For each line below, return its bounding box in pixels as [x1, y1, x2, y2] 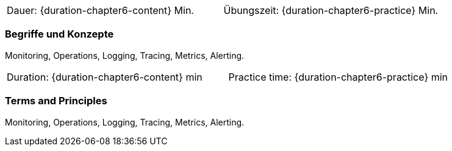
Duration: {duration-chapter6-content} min [7, 70, 203, 83]
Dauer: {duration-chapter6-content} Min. [7, 4, 194, 16]
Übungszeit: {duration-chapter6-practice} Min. [223, 4, 439, 16]
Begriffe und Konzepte [5, 28, 114, 41]
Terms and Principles [5, 95, 107, 107]
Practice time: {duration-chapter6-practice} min [228, 70, 448, 83]
